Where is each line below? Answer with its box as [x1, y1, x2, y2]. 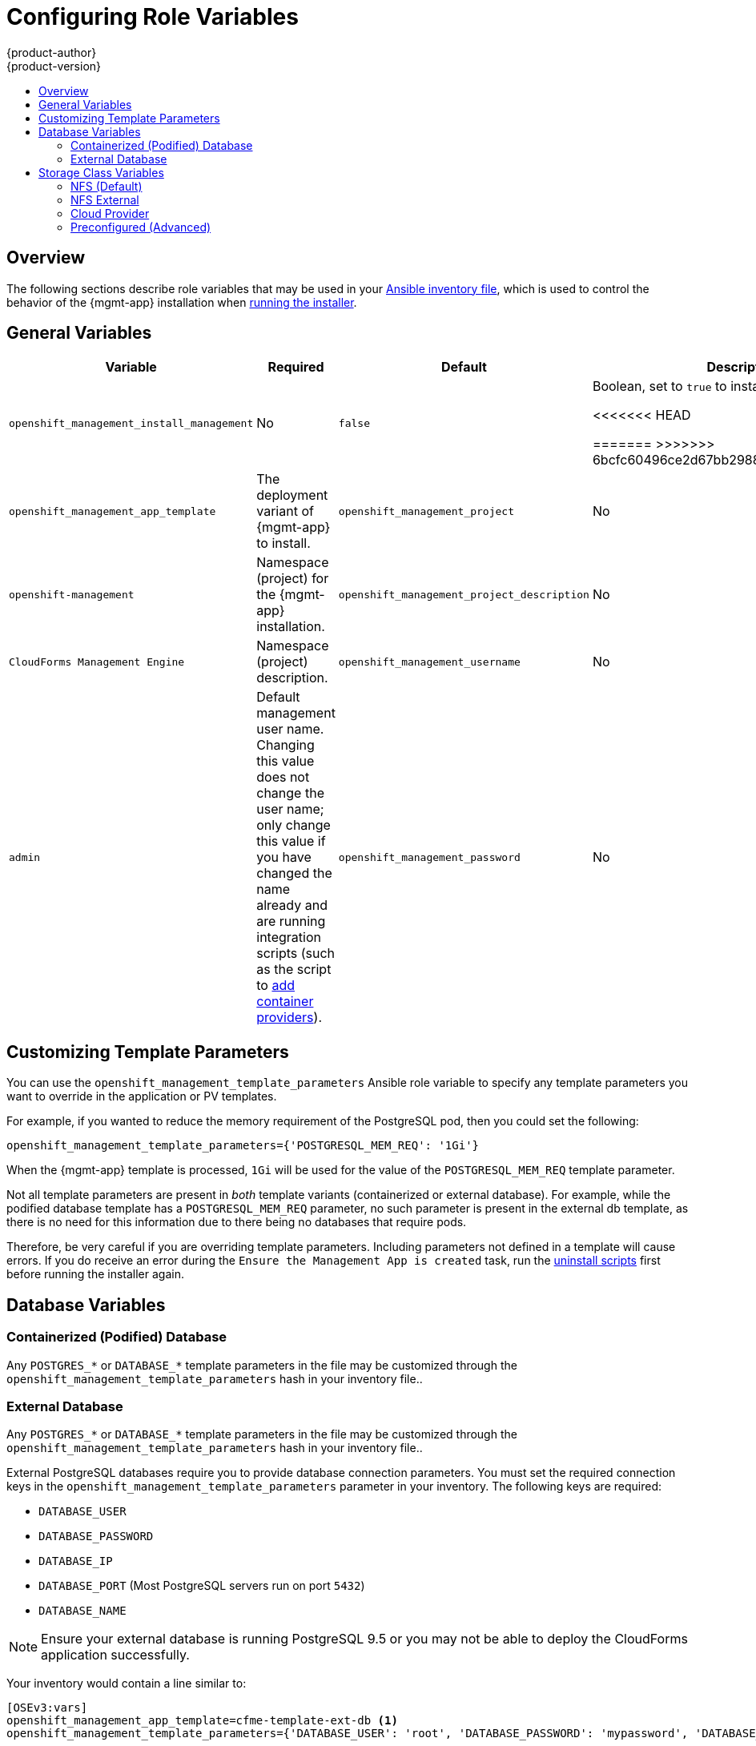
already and [256, 897, 328, 914]
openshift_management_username [338, 655, 521, 668]
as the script [256, 961, 332, 978]
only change [256, 817, 331, 834]
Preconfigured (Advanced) [70, 219, 211, 234]
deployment [256, 487, 328, 504]
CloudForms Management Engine [9, 655, 185, 668]
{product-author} [6, 45, 97, 59]
